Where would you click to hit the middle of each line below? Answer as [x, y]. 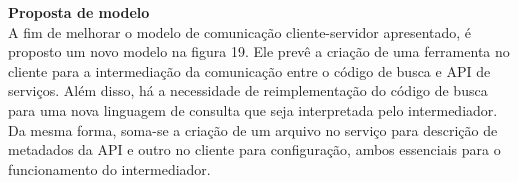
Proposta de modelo [79, 12]
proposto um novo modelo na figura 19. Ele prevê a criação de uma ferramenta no [259, 51]
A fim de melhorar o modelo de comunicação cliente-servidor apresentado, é [240, 31]
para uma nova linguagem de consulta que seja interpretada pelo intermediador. [253, 109]
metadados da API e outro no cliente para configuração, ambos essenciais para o [254, 149]
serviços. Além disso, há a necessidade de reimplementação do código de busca [248, 90]
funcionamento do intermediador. [109, 168]
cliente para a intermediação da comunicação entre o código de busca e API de [249, 70]
